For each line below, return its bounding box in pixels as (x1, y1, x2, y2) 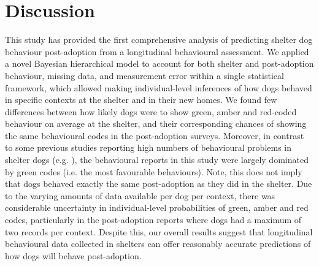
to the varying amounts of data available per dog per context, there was (5, 189, 275, 202)
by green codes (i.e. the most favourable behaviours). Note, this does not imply (5, 165, 302, 178)
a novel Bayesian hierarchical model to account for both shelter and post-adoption (5, 57, 314, 70)
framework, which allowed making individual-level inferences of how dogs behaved (5, 81, 312, 94)
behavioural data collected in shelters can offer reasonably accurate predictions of (5, 237, 311, 250)
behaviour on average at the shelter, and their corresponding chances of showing (5, 117, 307, 130)
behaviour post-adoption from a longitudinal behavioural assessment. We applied (5, 45, 309, 58)
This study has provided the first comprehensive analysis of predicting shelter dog (5, 33, 313, 46)
